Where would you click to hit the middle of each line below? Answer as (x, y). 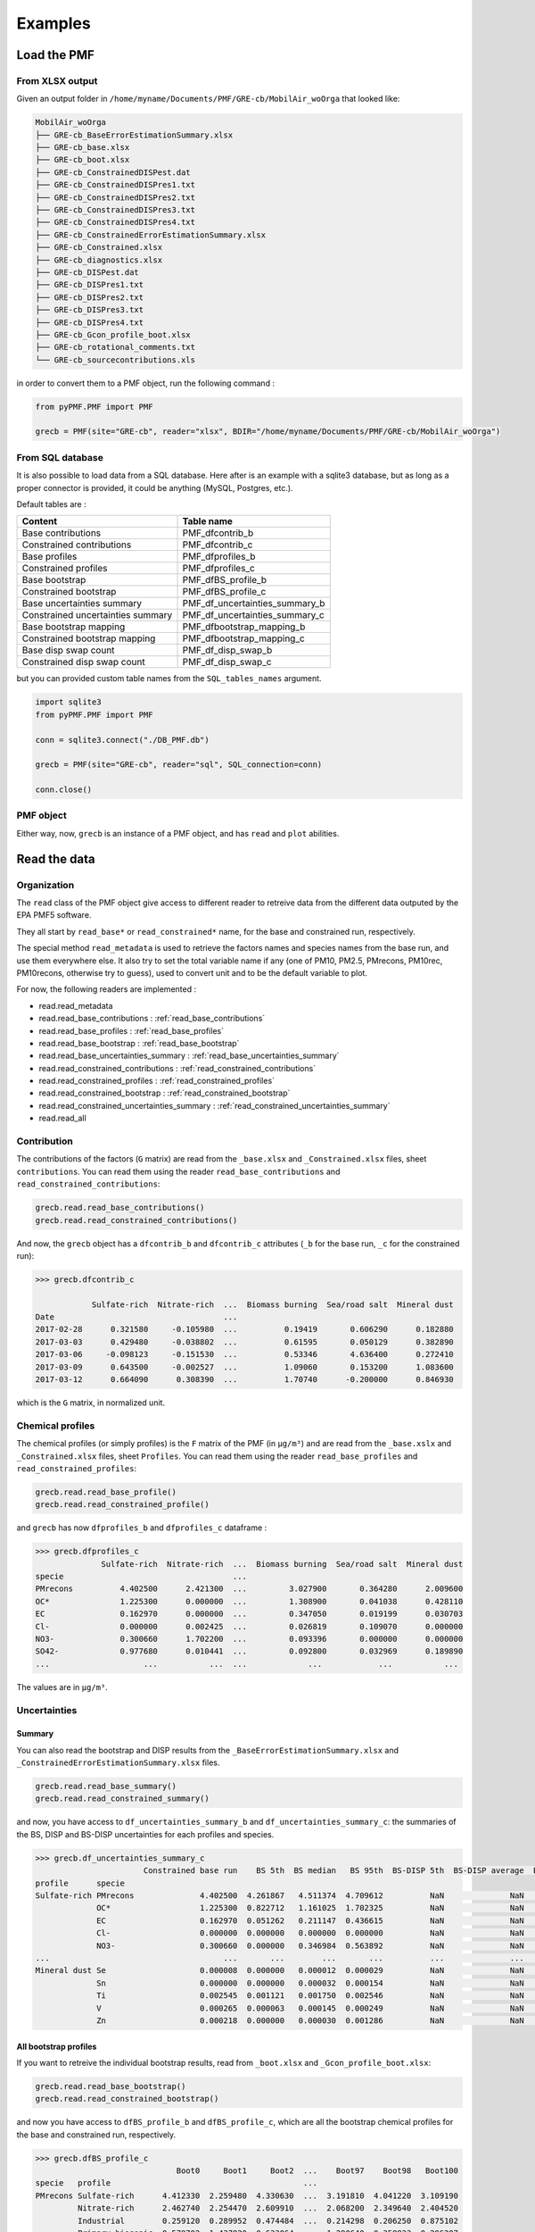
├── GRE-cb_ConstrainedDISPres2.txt (115, 197)
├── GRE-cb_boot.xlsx (82, 160)
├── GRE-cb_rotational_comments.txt (115, 347)
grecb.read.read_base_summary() (106, 1786)
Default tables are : (51, 504)
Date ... (136, 1317)
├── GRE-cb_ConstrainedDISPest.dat (113, 172)
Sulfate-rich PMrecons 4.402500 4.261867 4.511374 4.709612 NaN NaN (280, 1896)
